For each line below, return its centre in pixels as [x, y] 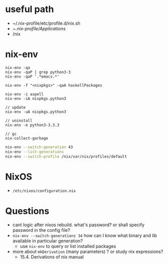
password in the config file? [41, 230]
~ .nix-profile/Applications [39, 28]
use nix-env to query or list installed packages [68, 246]
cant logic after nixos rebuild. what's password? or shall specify [78, 225]
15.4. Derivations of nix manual [52, 257]
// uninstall [19, 120]
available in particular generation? [48, 241]
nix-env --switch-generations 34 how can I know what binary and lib [85, 236]
